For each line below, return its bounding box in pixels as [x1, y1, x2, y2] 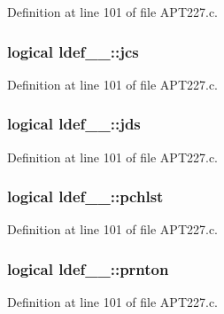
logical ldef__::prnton [7, 257, 169, 279]
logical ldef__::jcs [7, 40, 139, 62]
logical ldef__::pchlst [7, 185, 164, 208]
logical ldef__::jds [7, 113, 141, 135]
